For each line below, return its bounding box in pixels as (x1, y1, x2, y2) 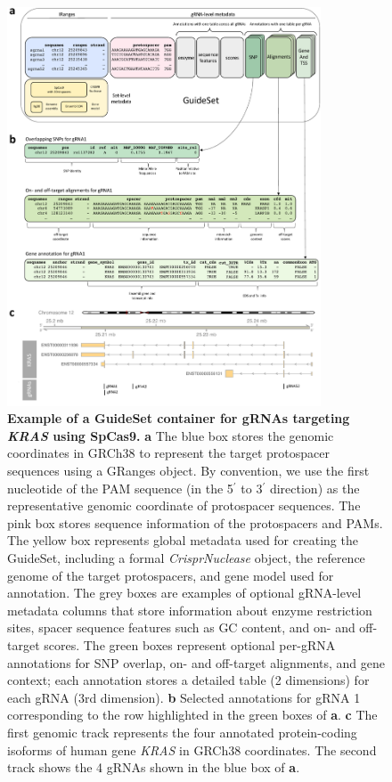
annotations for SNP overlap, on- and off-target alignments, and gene (7, 653, 385, 672)
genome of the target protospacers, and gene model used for (7, 566, 334, 584)
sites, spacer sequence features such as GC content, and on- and (7, 618, 355, 637)
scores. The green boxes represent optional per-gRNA (44, 635, 336, 654)
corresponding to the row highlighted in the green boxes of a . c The (7, 705, 378, 724)
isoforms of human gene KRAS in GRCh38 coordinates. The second (7, 740, 377, 759)
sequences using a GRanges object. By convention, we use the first (7, 461, 370, 480)
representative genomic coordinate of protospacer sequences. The (7, 496, 361, 515)
